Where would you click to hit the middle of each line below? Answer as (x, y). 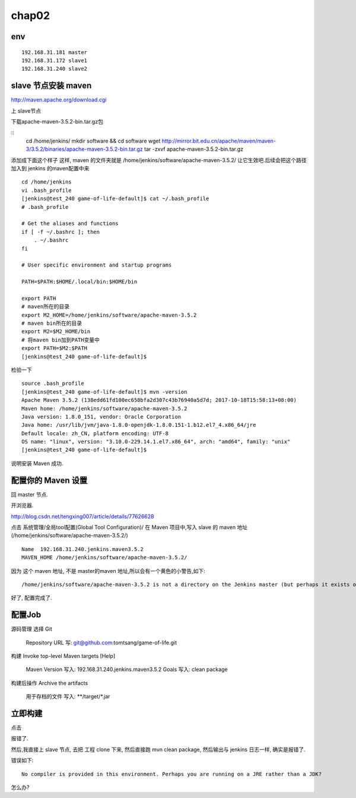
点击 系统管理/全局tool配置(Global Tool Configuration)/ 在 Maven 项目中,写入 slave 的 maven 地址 (129, 527)
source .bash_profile (53, 384)
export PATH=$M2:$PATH (55, 348)
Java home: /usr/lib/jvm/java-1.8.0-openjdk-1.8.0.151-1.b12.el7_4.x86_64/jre (139, 425)
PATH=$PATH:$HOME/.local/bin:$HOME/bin (80, 282)
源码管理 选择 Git (32, 629)
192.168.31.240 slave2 (55, 69)
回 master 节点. (30, 494)
